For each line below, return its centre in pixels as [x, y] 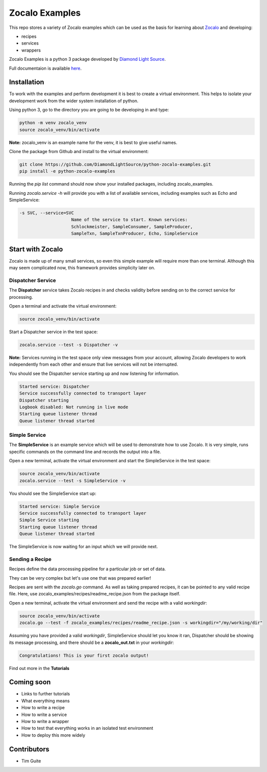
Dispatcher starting [44, 400]
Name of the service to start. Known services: [130, 220]
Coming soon [30, 682]
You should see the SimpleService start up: [53, 493]
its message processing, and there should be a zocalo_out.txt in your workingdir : [92, 642]
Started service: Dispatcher [54, 386]
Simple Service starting [49, 520]
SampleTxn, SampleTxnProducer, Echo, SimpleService [135, 234]
